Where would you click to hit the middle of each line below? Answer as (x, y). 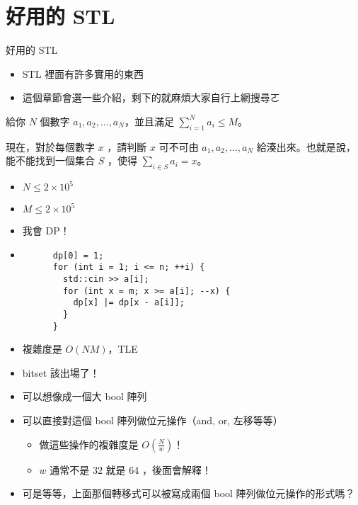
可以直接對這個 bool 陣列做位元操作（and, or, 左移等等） (152, 420)
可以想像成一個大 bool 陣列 (85, 396)
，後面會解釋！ (177, 469)
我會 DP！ (46, 231)
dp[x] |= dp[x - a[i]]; (129, 303)
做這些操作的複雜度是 (89, 444)
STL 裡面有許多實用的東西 (83, 73)
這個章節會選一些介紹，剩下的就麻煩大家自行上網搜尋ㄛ (151, 97)
